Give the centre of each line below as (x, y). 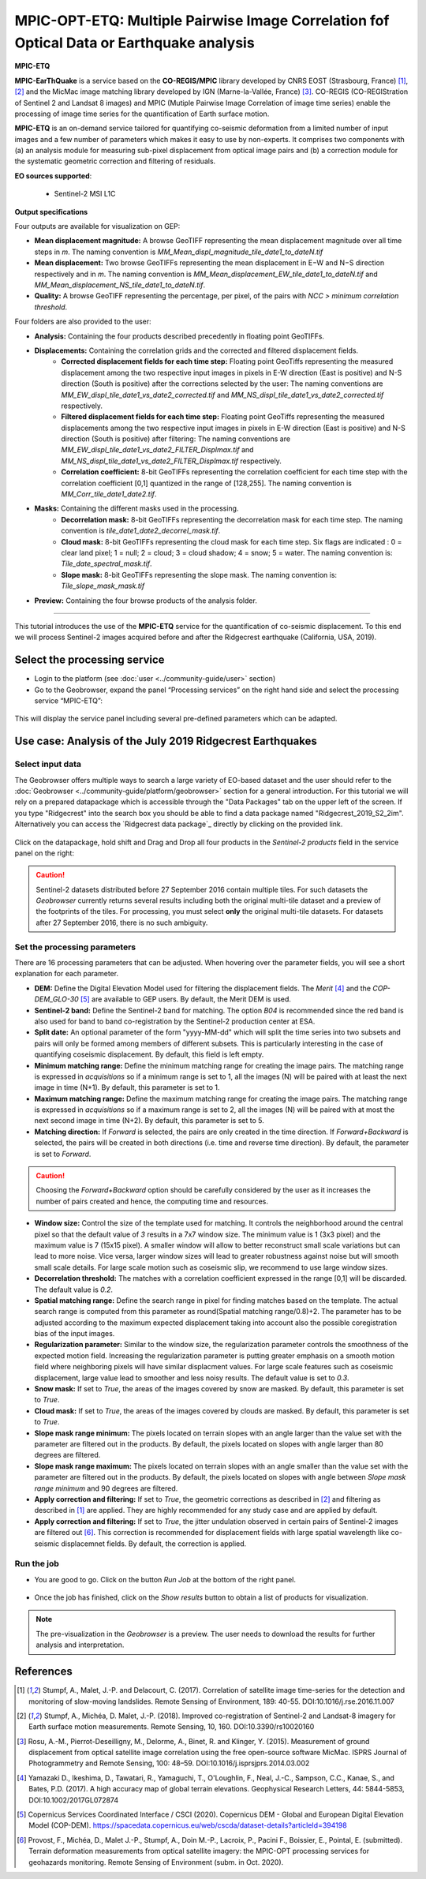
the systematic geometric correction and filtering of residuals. (115, 161)
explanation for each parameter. (66, 974)
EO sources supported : (53, 176)
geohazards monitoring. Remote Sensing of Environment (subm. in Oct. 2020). (156, 1862)
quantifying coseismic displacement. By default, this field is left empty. (149, 1054)
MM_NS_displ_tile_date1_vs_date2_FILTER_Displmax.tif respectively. (171, 461)
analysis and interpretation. (80, 1645)
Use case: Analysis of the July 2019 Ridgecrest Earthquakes (166, 741)
